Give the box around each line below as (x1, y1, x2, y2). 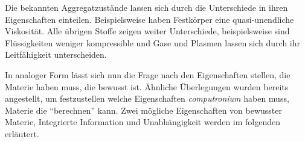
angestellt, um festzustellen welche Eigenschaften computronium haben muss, (5, 92, 289, 105)
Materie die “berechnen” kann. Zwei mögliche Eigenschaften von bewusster (5, 103, 283, 116)
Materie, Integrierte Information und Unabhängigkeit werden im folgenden (5, 116, 281, 128)
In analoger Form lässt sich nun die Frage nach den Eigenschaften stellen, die (5, 68, 291, 81)
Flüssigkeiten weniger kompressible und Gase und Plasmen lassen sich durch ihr (5, 36, 300, 49)
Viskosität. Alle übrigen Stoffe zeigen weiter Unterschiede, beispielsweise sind (5, 25, 290, 37)
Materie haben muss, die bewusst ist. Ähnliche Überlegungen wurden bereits (5, 80, 289, 93)
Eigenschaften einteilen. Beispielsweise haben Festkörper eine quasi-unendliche (5, 13, 294, 25)
